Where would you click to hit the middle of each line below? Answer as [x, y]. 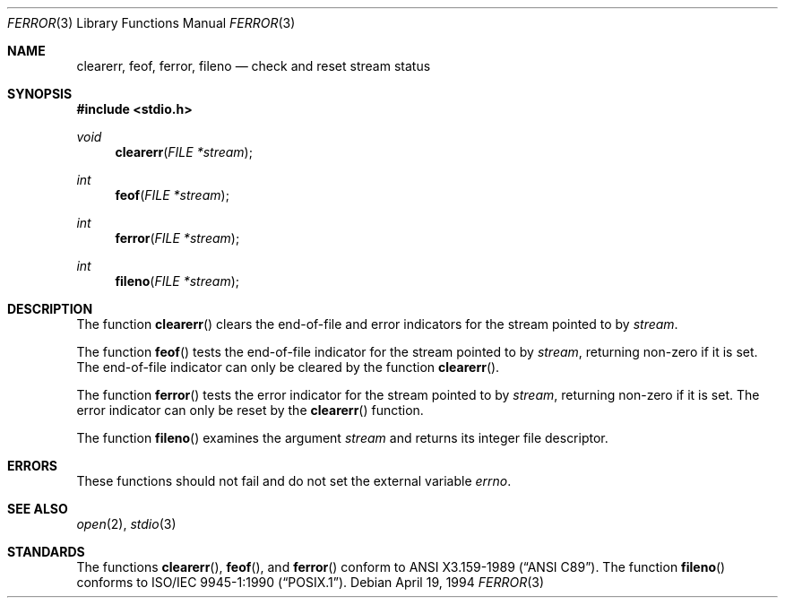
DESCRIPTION [50, 309]
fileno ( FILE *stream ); [177, 281]
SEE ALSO [38, 509]
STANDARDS [46, 552]
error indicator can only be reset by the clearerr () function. [250, 410]
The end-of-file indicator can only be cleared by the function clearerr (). [288, 367]
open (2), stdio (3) [126, 524]
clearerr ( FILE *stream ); [184, 152]
